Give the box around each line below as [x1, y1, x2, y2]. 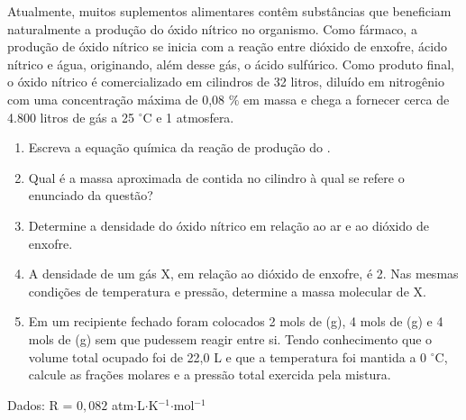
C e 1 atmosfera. [142, 107, 234, 126]
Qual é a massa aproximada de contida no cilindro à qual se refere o [28, 168, 405, 187]
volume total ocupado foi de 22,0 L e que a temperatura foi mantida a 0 [28, 347, 427, 366]
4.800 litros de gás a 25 [7, 107, 134, 126]
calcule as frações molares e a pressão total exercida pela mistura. [28, 365, 391, 384]
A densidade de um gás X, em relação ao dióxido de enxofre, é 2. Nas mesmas [28, 264, 459, 283]
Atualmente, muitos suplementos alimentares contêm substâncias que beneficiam [7, 2, 452, 20]
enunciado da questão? [28, 186, 153, 205]
